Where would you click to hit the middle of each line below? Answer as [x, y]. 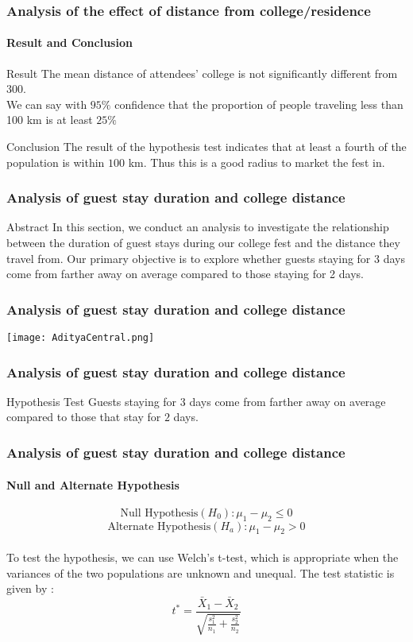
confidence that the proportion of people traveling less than [259, 104]
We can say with [47, 104]
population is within [56, 162]
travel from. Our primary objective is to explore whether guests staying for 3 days [206, 258]
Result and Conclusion [69, 43]
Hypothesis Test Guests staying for [92, 401]
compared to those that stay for [84, 417]
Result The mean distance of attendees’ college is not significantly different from [202, 73]
